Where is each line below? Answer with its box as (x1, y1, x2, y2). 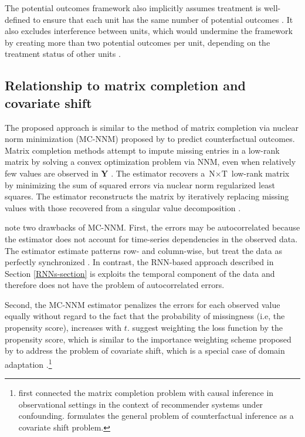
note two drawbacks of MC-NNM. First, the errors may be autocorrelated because (5, 221, 300, 233)
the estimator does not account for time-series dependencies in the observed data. (5, 232, 298, 245)
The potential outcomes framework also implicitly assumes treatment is (5, 2, 262, 13)
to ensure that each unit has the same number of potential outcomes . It (33, 13, 293, 25)
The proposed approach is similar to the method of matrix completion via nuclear (5, 121, 299, 133)
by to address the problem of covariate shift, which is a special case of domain (5, 344, 285, 357)
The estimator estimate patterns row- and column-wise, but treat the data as (5, 244, 282, 256)
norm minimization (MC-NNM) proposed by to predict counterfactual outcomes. (5, 133, 295, 145)
